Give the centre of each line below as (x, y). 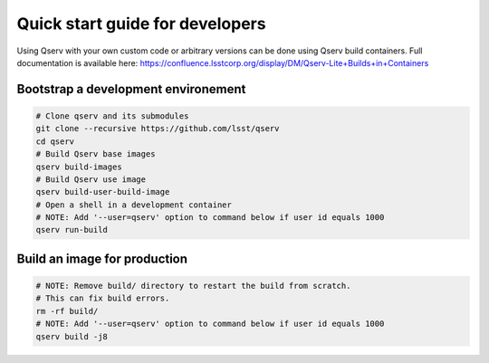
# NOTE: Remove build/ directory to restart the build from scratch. (193, 286)
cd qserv (55, 141)
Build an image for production (102, 258)
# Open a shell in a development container (134, 205)
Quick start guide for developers (141, 24)
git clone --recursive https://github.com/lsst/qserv (158, 129)
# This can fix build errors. (103, 298)
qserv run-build (72, 230)
